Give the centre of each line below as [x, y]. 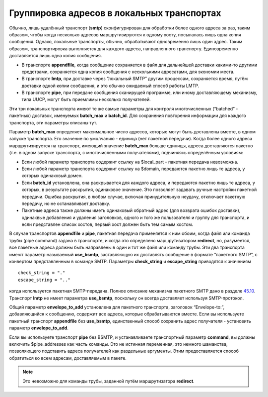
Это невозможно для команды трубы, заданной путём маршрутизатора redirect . [108, 381]
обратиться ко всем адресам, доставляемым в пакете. [68, 358]
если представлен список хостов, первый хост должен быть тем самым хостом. [107, 224]
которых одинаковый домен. [52, 176]
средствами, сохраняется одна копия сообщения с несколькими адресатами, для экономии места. [128, 72]
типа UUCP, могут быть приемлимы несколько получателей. [86, 99]
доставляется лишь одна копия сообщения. [56, 56]
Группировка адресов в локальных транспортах [115, 13]
